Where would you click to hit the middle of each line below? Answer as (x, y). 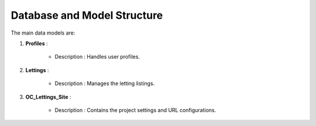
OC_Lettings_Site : (48, 97)
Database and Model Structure (87, 15)
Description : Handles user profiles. (97, 57)
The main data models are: (43, 33)
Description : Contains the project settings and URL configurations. (135, 110)
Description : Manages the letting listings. (105, 84)
